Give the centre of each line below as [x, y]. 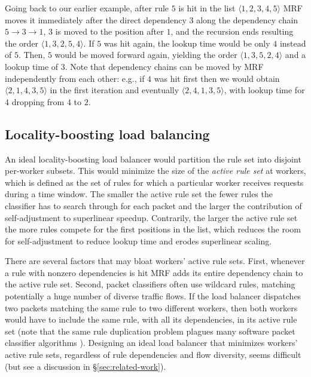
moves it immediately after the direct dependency [96, 19]
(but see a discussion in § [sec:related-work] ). [86, 366]
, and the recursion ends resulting [232, 31]
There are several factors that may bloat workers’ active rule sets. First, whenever [155, 261]
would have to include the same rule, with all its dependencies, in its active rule [151, 319]
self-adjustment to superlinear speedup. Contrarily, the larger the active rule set [151, 217]
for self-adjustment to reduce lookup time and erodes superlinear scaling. [138, 240]
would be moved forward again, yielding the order [146, 55]
